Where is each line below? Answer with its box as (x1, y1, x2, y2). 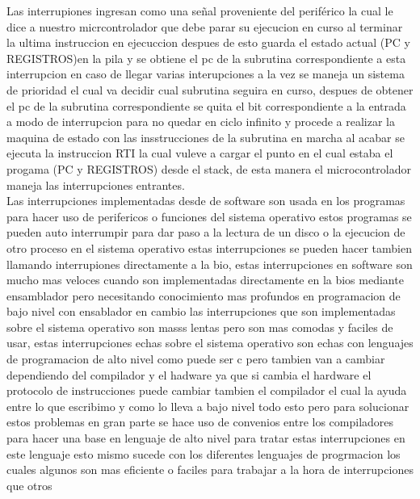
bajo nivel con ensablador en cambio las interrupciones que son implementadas (6, 303, 396, 320)
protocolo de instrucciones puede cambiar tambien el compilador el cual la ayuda (6, 382, 407, 399)
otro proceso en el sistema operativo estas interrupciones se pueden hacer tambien (6, 239, 412, 256)
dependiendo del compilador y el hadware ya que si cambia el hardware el (6, 366, 372, 383)
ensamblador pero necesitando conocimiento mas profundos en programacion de (6, 287, 401, 304)
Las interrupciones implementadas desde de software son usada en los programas (6, 192, 405, 209)
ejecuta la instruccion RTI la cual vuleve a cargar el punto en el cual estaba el (6, 145, 393, 161)
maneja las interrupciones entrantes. (6, 176, 185, 193)
